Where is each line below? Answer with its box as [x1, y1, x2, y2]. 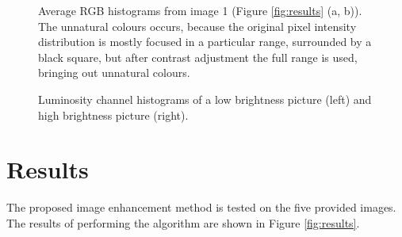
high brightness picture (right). [38, 106, 189, 123]
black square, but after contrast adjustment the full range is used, [38, 48, 358, 65]
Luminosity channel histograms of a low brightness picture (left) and [38, 90, 372, 107]
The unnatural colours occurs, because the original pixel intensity [38, 17, 357, 34]
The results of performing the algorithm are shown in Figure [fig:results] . [6, 214, 360, 231]
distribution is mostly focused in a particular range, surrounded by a [38, 33, 372, 50]
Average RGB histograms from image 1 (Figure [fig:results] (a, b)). [38, 2, 362, 18]
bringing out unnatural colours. [38, 64, 190, 81]
